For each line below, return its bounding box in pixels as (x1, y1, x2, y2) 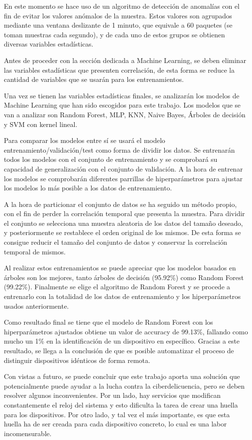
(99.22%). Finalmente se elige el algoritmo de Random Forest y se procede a (4, 282, 230, 292)
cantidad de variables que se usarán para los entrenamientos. (4, 74, 184, 84)
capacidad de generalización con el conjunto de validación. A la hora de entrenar (4, 163, 243, 173)
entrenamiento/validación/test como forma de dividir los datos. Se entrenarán (4, 144, 235, 155)
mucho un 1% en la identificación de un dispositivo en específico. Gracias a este (4, 336, 240, 346)
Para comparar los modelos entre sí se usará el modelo (4, 135, 165, 145)
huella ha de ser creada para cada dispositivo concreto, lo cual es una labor (4, 419, 227, 429)
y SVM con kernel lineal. (4, 119, 78, 129)
